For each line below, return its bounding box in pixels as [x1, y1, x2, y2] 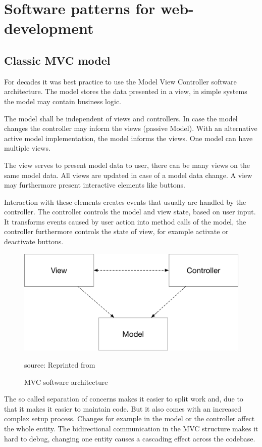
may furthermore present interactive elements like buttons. [4, 180, 185, 190]
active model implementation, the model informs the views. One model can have [4, 132, 253, 143]
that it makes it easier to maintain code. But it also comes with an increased [4, 403, 241, 414]
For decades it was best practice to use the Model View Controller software [4, 76, 237, 86]
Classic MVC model [4, 52, 111, 68]
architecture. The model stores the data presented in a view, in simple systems [4, 86, 247, 97]
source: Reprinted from [24, 359, 95, 370]
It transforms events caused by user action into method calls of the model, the [4, 216, 246, 227]
